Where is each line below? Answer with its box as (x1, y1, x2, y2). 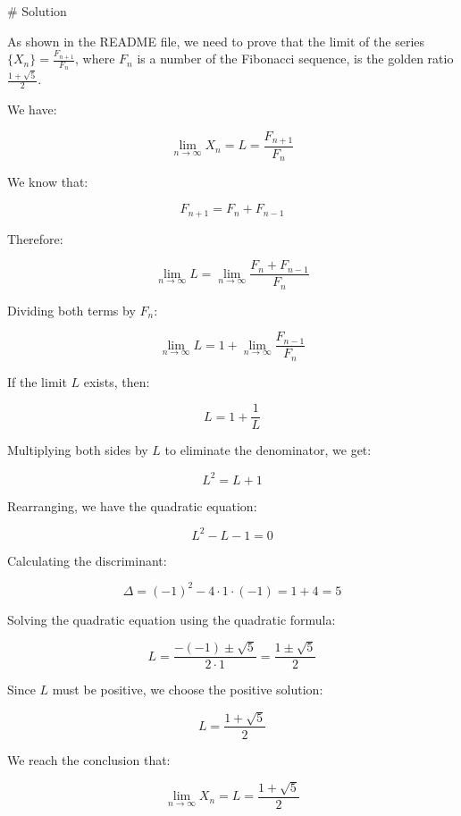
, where (75, 49, 115, 68)
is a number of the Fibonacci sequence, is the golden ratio (137, 49, 454, 68)
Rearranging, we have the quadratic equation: (7, 496, 257, 515)
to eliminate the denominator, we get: (164, 441, 372, 459)
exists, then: (83, 372, 150, 391)
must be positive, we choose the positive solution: (52, 680, 323, 699)
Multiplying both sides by (7, 441, 148, 459)
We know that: (7, 172, 88, 191)
